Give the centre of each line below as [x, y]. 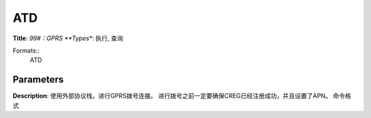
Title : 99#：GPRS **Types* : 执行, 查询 [68, 38]
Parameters [38, 79]
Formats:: [26, 50]
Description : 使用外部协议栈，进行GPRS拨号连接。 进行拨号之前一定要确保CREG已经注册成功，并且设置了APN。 [172, 96]
